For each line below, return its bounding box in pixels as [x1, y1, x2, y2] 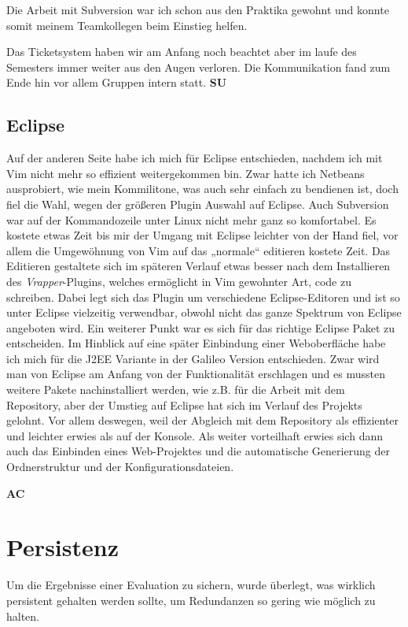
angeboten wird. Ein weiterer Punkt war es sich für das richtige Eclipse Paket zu [6, 319, 395, 336]
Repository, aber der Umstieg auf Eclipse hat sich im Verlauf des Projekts [6, 396, 362, 413]
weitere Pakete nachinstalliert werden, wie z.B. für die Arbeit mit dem [6, 381, 345, 398]
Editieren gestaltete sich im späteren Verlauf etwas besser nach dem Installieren [6, 258, 391, 274]
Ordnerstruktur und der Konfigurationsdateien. [6, 458, 234, 475]
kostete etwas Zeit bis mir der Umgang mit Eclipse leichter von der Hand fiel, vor [6, 227, 399, 243]
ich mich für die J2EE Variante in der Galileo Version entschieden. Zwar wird [6, 350, 380, 366]
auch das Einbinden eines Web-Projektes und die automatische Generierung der [6, 443, 390, 459]
